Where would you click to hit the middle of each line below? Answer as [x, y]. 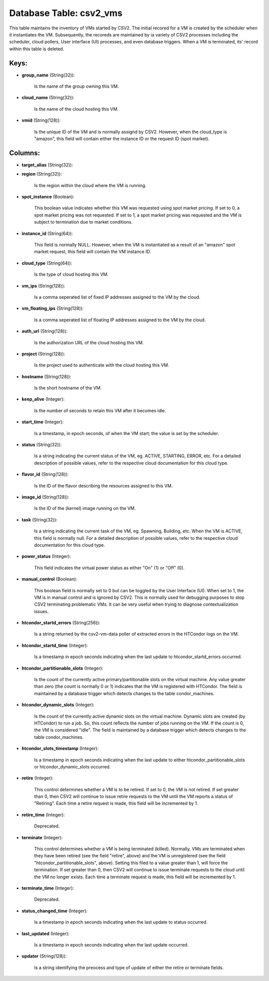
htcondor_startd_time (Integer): [55, 645]
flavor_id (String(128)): [45, 475]
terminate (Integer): [42, 837]
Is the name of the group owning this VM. [76, 86]
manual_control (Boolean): [49, 579]
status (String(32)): [42, 445]
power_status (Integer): [46, 556]
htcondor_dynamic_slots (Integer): [58, 705]
